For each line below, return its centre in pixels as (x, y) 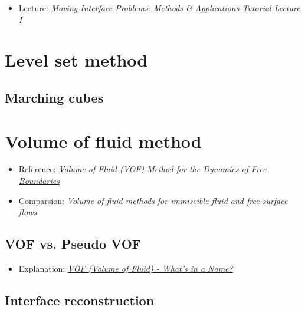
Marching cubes (54, 97)
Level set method (76, 60)
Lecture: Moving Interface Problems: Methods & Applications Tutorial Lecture (159, 8)
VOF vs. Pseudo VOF (73, 244)
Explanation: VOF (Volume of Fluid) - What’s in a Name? (126, 268)
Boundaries (39, 181)
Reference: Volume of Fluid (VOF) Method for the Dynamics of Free (142, 169)
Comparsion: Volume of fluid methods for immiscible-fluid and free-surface (153, 200)
